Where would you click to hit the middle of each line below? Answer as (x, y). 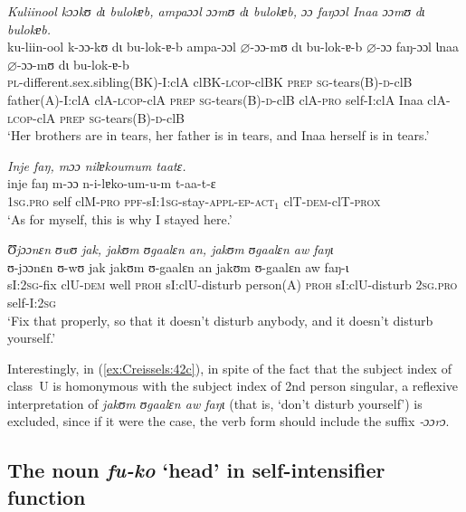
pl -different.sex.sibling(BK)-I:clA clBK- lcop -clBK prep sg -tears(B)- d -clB (210, 82)
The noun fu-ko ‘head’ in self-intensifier (196, 470)
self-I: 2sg (32, 302)
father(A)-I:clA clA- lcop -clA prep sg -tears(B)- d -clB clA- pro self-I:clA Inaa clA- (229, 99)
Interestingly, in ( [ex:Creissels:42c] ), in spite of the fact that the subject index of (229, 368)
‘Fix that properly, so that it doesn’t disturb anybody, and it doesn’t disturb (220, 320)
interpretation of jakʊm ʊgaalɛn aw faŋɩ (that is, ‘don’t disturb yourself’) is (215, 403)
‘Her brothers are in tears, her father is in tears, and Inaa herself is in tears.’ (219, 135)
